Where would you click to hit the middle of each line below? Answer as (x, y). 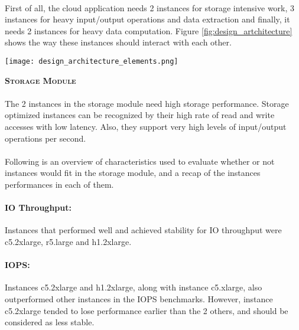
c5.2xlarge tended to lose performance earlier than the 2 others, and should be (147, 310)
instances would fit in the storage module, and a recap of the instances (133, 173)
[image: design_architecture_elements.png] (92, 61)
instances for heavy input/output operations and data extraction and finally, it (147, 19)
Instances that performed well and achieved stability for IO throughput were (143, 230)
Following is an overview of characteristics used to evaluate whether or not (140, 161)
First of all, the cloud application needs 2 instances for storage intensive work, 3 (150, 7)
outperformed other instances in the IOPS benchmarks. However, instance (139, 298)
